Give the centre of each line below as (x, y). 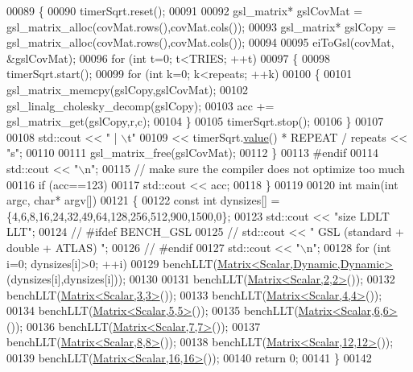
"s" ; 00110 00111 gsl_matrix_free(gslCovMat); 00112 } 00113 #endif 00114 (192, 153)
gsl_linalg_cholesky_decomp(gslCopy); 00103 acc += (140, 105)
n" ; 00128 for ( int (349, 247)
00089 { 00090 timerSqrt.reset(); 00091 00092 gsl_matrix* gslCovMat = (185, 10)
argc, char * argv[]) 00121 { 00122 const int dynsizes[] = (143, 200)
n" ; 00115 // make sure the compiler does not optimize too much (245, 168)
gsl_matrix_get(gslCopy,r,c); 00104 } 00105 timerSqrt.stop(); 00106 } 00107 (195, 121)
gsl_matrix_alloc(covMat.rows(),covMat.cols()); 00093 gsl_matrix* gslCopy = (201, 26)
